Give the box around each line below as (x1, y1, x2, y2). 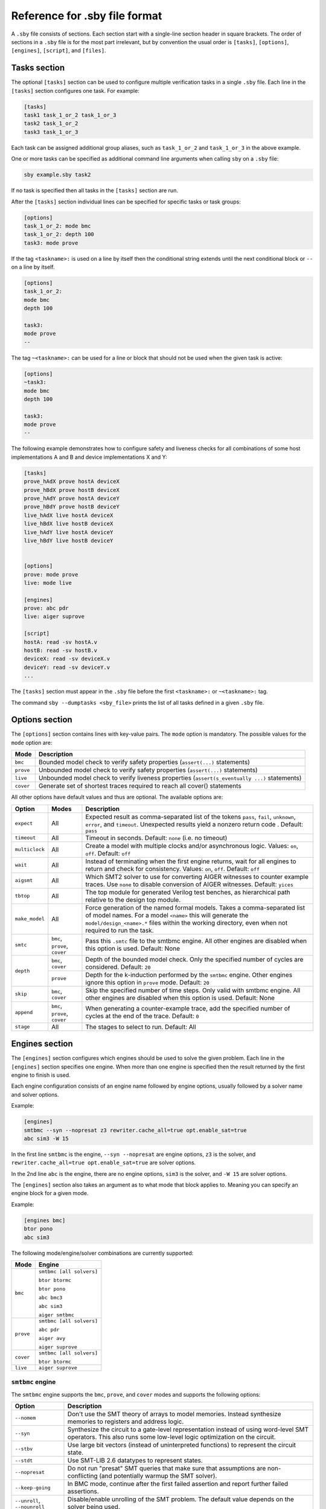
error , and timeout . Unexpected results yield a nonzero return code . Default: (85, 820, 303, 828)
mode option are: (11, 739, 53, 746)
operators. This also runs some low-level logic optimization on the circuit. (67, 1433, 276, 1441)
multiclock (14, 846, 45, 853)
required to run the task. (85, 926, 154, 934)
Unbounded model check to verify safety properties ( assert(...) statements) (38, 766, 258, 774)
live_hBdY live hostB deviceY (24, 537, 113, 544)
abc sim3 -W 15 (24, 1135, 69, 1142)
